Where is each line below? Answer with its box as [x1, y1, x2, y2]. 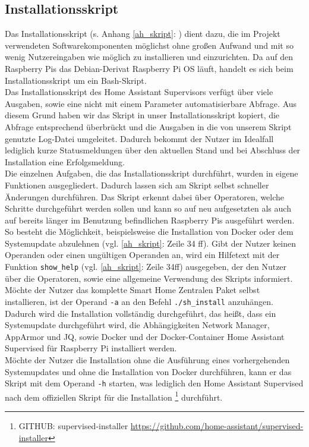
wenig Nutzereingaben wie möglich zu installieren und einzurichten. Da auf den [5, 51, 293, 63]
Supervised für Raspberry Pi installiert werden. [5, 342, 177, 354]
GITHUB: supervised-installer [18, 420, 128, 432]
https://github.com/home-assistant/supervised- [130, 420, 304, 432]
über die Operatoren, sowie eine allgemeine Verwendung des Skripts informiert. [5, 272, 293, 284]
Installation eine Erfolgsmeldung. [5, 155, 125, 168]
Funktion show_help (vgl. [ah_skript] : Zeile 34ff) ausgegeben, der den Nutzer [5, 260, 287, 273]
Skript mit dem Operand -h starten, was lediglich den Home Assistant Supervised [5, 377, 304, 389]
